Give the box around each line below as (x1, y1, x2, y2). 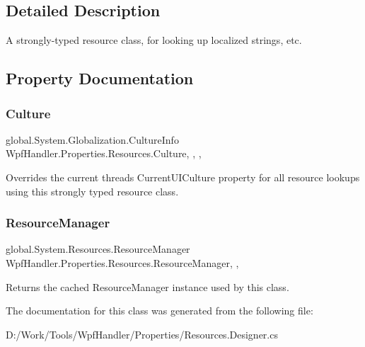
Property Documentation (6, 67, 194, 89)
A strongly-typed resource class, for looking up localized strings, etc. (6, 33, 302, 47)
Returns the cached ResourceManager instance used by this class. (6, 279, 289, 294)
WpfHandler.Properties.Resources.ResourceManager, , (6, 255, 239, 270)
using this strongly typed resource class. (6, 183, 179, 198)
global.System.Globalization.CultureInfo (6, 132, 179, 147)
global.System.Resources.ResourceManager (6, 241, 190, 256)
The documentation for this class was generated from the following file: (6, 303, 313, 318)
